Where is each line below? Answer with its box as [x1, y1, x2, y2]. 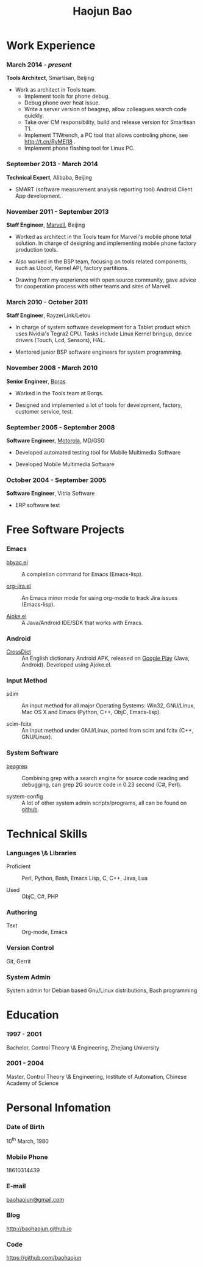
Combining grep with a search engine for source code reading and [21, 774, 189, 781]
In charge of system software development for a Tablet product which [15, 324, 191, 331]
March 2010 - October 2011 [6, 298, 88, 306]
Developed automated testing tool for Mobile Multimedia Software [15, 448, 181, 456]
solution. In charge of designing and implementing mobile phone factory [15, 239, 197, 247]
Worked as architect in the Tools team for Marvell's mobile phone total [15, 233, 192, 241]
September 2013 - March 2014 [6, 160, 99, 169]
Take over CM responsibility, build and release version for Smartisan [24, 119, 196, 126]
